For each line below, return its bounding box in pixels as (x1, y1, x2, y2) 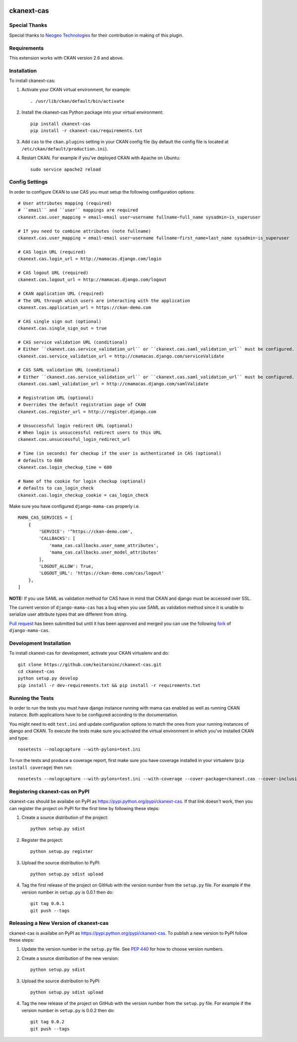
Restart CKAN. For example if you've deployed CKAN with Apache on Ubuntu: (21, 155, 181, 161)
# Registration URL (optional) (18, 395, 94, 401)
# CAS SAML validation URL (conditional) (18, 367, 120, 373)
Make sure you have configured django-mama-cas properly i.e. (9, 503, 140, 509)
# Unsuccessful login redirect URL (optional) (18, 422, 133, 428)
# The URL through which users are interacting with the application (18, 298, 191, 303)
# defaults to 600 (18, 457, 63, 463)
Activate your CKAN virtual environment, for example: (21, 87, 131, 93)
